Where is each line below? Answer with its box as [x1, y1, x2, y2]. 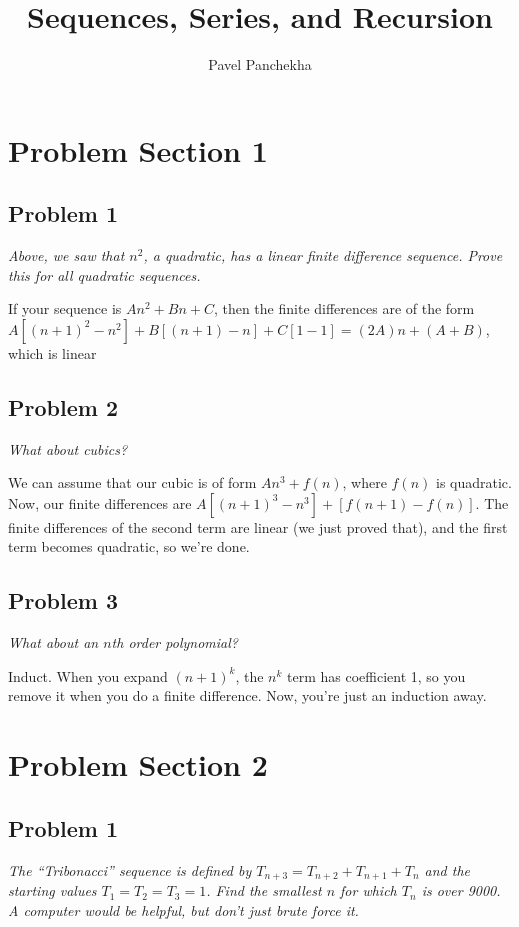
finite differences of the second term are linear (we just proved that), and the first [8, 516, 508, 537]
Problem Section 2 [8, 744, 268, 785]
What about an [8, 632, 99, 653]
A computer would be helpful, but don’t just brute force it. [8, 899, 359, 920]
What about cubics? [8, 438, 128, 459]
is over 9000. [421, 880, 501, 901]
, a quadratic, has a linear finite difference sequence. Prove [143, 245, 503, 266]
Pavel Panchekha [208, 54, 312, 75]
